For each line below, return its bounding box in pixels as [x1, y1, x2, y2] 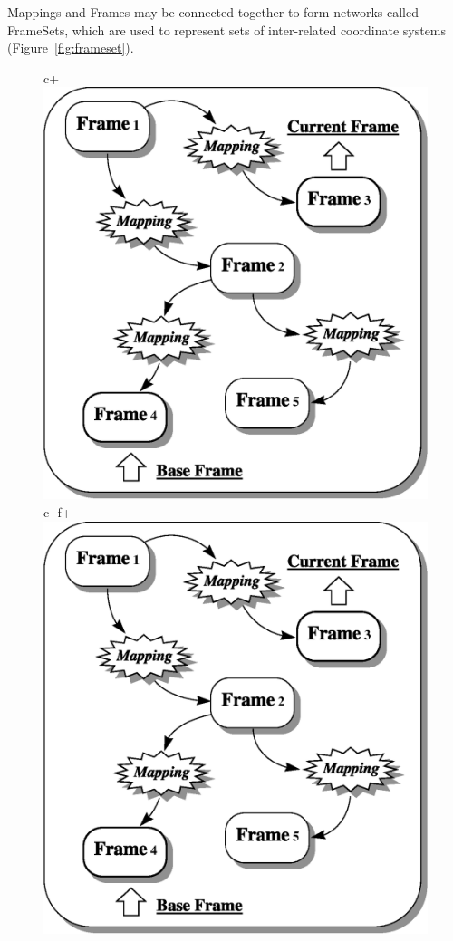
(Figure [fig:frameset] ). [7, 38, 134, 57]
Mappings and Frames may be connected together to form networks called [7, 3, 419, 21]
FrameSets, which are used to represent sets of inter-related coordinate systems [7, 20, 447, 39]
